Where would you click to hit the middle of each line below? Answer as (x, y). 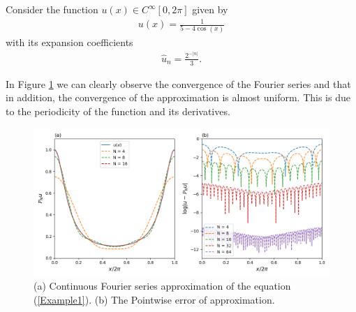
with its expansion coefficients (69, 42)
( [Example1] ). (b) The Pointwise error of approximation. (154, 299)
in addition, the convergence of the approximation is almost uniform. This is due (178, 97)
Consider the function (52, 9)
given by (210, 9)
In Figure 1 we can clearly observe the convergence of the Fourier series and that (178, 83)
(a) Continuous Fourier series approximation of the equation (162, 286)
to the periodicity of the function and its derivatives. (118, 111)
